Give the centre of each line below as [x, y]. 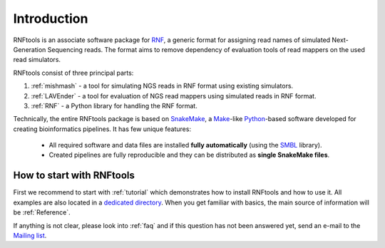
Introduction [51, 19]
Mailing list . [30, 235]
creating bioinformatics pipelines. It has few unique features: [102, 129]
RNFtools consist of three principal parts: [73, 73]
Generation [30, 49]
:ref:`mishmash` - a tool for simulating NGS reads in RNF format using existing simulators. [162, 86]
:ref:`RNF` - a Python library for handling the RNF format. [114, 105]
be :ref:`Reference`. [42, 212]
